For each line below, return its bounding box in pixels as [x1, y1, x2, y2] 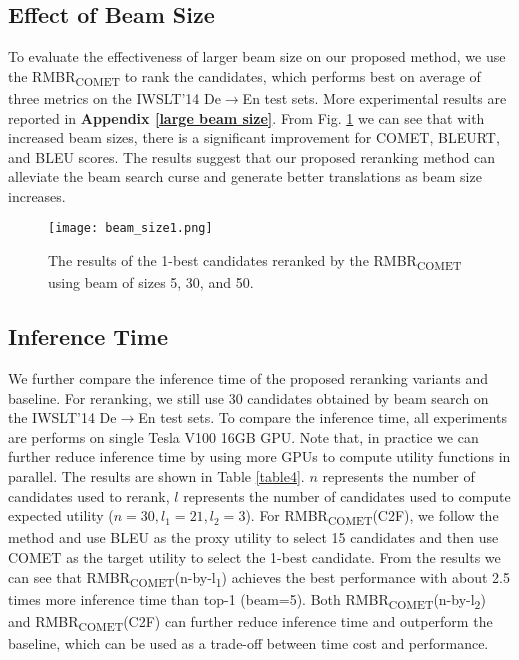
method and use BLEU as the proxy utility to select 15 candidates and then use [8, 527, 499, 548]
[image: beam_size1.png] [48, 221, 213, 236]
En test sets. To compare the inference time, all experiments [138, 407, 508, 428]
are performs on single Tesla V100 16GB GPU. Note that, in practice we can [8, 426, 479, 447]
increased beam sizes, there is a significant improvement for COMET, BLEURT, [8, 127, 500, 148]
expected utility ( [8, 505, 114, 526]
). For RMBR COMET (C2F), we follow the [245, 505, 499, 529]
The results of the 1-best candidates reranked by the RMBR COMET [48, 250, 462, 273]
